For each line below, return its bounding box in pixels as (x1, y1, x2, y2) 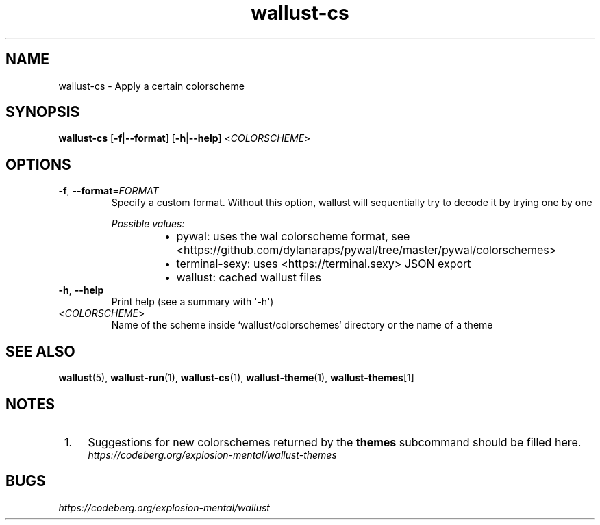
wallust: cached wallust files (176, 270, 321, 285)
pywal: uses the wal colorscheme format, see (176, 229, 410, 244)
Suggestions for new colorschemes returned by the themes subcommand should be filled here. (88, 435, 582, 449)
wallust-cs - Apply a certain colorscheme (58, 79, 245, 92)
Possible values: (111, 218, 185, 230)
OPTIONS (5, 155, 71, 173)
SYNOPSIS (5, 103, 80, 121)
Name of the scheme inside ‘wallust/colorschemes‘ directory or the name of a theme (111, 319, 493, 331)
